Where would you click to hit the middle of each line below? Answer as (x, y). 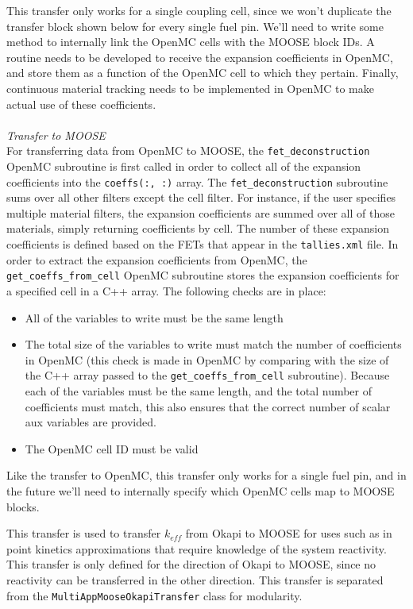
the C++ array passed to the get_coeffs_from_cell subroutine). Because (207, 375)
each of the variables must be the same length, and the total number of (199, 390)
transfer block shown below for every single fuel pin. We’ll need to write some (195, 26)
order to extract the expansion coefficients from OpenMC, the (157, 259)
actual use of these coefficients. (81, 104)
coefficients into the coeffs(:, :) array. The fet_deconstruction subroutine (197, 181)
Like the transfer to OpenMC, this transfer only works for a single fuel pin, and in (206, 475)
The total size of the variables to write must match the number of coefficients (213, 344)
